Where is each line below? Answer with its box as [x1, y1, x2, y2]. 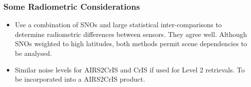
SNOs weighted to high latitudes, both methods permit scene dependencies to [15, 38, 247, 49]
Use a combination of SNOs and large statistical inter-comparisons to [15, 19, 222, 30]
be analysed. [15, 48, 52, 58]
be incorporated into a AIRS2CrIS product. [15, 74, 145, 84]
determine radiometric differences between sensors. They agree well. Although [15, 29, 247, 39]
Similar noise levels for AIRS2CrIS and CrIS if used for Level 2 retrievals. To [15, 64, 245, 74]
